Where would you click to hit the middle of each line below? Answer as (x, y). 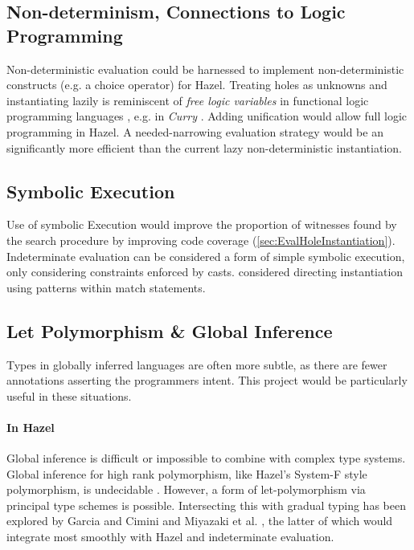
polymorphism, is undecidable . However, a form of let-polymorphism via (186, 489)
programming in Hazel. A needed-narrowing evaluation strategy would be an (195, 131)
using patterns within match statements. (106, 287)
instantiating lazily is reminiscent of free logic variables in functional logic (188, 100)
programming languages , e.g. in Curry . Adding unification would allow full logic (207, 116)
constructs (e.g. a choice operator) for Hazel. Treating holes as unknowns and (197, 85)
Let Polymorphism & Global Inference (170, 330)
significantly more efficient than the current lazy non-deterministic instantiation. (204, 147)
